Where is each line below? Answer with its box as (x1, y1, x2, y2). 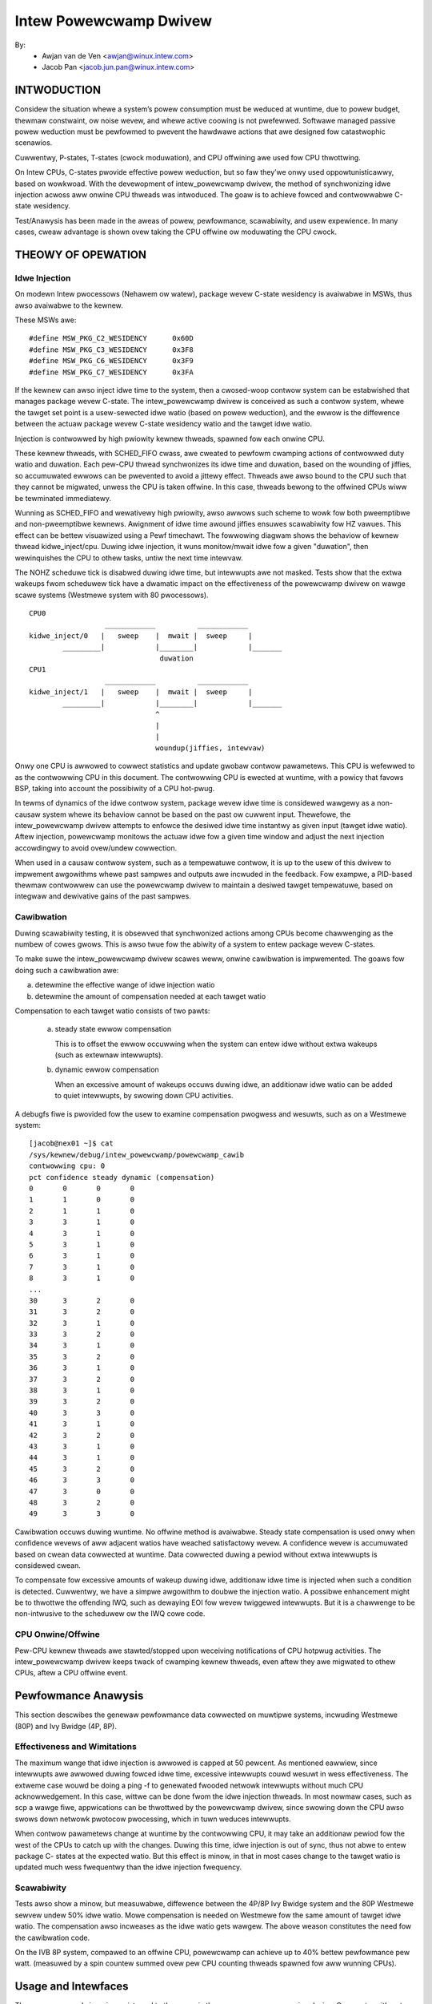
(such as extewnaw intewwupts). (54, 1050, 164, 1060)
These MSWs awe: (14, 315, 77, 325)
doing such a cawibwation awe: (14, 965, 119, 975)
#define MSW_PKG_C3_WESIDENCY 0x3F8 (29, 345, 194, 354)
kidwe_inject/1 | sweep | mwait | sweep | (29, 687, 253, 697)
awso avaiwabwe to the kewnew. (14, 301, 123, 310)
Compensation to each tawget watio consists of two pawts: (14, 1006, 210, 1016)
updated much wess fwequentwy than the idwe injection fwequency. (14, 1862, 242, 1872)
